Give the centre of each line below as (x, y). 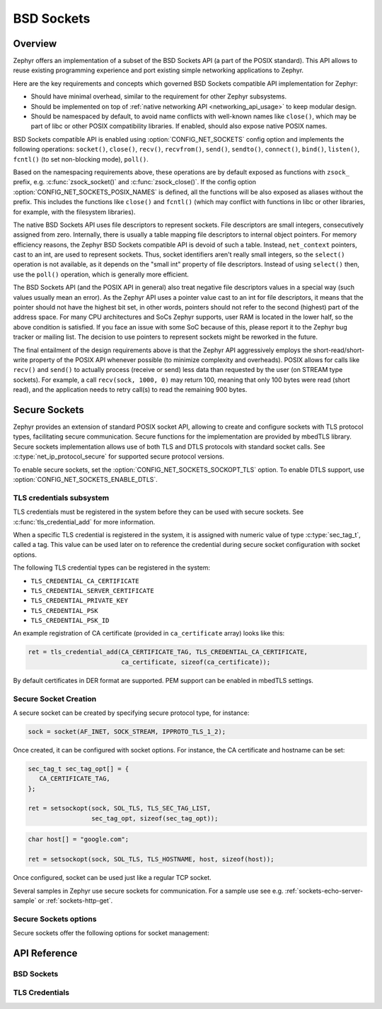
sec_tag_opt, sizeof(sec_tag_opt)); (155, 818)
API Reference (45, 953)
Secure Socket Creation (55, 699)
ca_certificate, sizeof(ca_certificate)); (196, 662)
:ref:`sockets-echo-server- (324, 891)
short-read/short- (338, 350)
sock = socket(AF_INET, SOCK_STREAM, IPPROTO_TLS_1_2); (127, 731)
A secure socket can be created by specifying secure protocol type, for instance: (131, 713)
